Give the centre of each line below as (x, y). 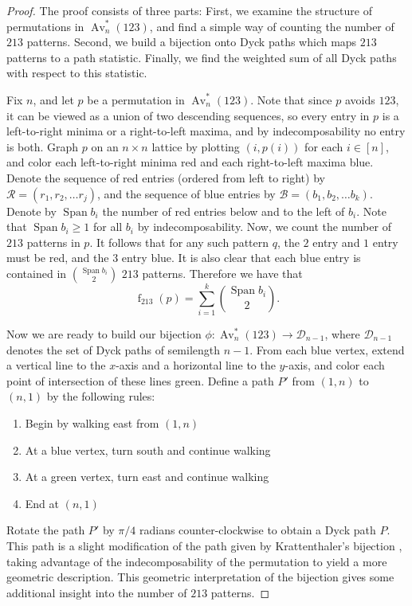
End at (42, 503)
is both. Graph (43, 146)
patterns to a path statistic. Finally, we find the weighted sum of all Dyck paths (202, 57)
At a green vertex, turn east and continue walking (147, 477)
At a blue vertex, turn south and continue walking (148, 450)
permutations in (45, 26)
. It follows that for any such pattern (179, 242)
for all (108, 227)
